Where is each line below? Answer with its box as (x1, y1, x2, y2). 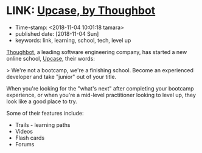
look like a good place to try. (6, 98, 77, 105)
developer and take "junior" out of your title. (6, 73, 117, 80)
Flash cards (15, 134, 44, 141)
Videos (15, 127, 33, 135)
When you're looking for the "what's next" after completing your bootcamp (6, 84, 194, 92)
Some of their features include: (6, 109, 84, 117)
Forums (15, 140, 35, 148)
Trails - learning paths (15, 121, 71, 128)
